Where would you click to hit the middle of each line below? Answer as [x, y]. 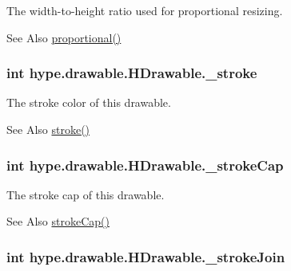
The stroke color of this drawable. [89, 102]
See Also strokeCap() [58, 221]
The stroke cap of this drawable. [86, 194]
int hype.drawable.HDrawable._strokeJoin [146, 256]
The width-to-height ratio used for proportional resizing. [145, 10]
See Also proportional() [64, 37]
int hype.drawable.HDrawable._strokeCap [145, 165]
